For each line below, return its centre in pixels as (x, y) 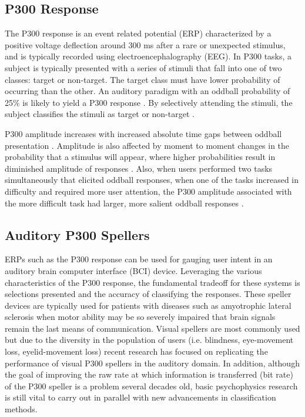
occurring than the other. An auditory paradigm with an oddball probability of (148, 91)
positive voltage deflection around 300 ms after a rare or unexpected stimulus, (145, 44)
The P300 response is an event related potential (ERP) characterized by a (138, 33)
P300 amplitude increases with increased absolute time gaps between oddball (143, 133)
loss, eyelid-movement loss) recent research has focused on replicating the (136, 351)
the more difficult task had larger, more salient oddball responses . (124, 203)
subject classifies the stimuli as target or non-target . (100, 114)
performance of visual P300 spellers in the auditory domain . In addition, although (152, 363)
